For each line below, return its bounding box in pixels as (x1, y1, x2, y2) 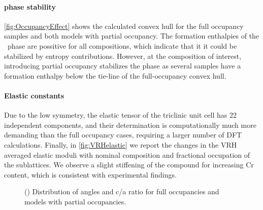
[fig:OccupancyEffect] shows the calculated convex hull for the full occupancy (4, 20, 244, 31)
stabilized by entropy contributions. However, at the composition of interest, (4, 50, 242, 61)
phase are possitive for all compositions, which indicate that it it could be (7, 40, 237, 51)
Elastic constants (4, 90, 64, 100)
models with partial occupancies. (24, 196, 126, 206)
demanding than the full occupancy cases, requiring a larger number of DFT (4, 129, 242, 140)
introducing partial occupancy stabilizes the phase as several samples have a (4, 60, 241, 71)
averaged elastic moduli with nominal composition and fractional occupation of (4, 149, 250, 160)
